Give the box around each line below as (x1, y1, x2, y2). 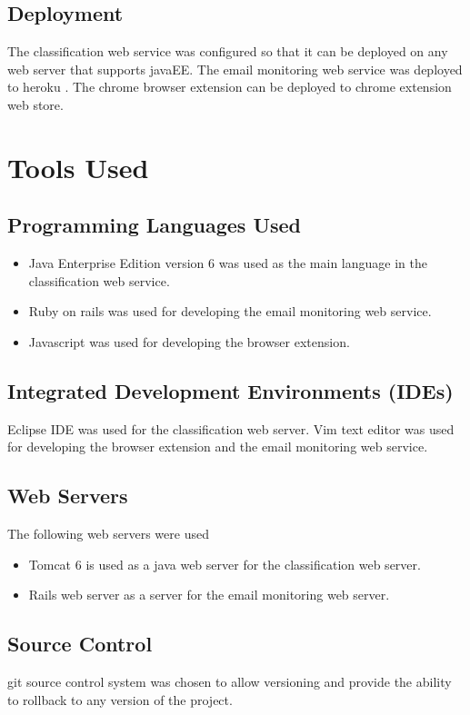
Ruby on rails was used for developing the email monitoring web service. (28, 302, 432, 321)
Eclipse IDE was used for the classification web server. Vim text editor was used (7, 419, 455, 438)
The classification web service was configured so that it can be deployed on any (7, 42, 448, 61)
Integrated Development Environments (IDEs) (7, 376, 454, 404)
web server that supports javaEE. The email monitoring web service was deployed (7, 59, 463, 78)
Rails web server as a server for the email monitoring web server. (28, 585, 390, 604)
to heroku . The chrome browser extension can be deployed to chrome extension (7, 77, 452, 96)
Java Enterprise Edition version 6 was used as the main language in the (28, 253, 427, 273)
